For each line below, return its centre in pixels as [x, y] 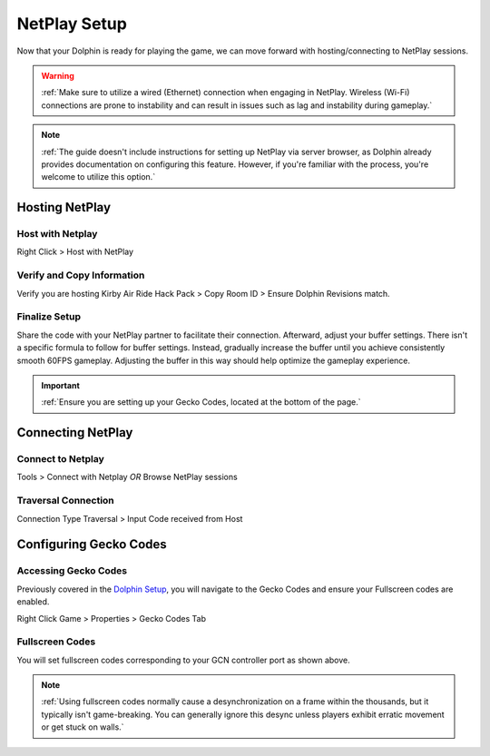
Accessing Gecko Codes [72, 571]
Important [61, 385]
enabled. [33, 602]
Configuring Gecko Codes [92, 545]
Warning [58, 75]
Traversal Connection [66, 501]
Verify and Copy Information [81, 275]
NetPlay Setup [72, 24]
